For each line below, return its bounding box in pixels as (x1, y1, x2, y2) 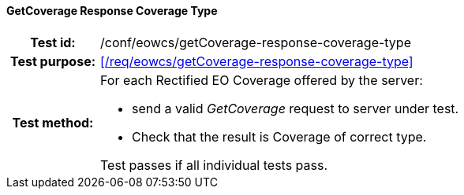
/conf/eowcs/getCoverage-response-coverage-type (100, 34, 411, 50)
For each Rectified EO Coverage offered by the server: (100, 72, 423, 88)
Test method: (12, 114, 94, 131)
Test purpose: (10, 53, 95, 69)
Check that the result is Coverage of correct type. (132, 128, 427, 145)
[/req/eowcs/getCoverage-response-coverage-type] (100, 53, 413, 69)
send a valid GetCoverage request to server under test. (132, 100, 459, 116)
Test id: (30, 34, 76, 50)
